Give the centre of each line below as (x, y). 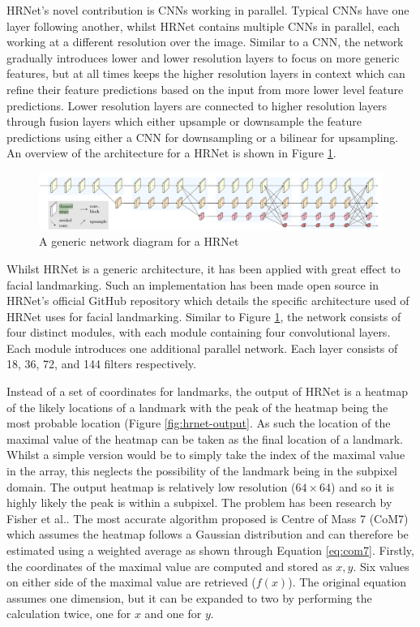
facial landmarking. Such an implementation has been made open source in (193, 284)
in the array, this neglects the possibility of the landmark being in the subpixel (202, 471)
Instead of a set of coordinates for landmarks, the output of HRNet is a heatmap (207, 391)
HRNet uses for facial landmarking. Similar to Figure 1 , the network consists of (204, 316)
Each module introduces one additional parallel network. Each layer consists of (202, 348)
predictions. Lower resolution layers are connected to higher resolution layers (197, 105)
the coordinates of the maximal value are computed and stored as (169, 566)
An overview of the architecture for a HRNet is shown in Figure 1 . (171, 153)
